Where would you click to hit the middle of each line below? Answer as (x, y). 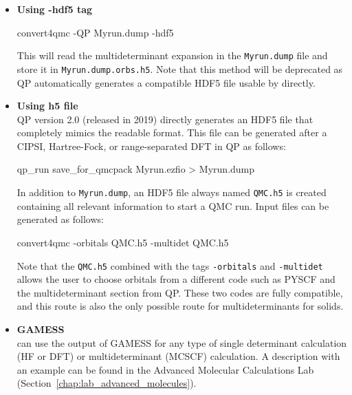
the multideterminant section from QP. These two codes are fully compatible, (180, 292)
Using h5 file (47, 106)
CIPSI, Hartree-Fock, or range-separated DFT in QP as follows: (151, 146)
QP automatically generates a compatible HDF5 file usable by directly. (166, 82)
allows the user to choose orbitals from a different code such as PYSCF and (176, 279)
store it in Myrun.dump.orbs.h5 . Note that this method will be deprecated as (180, 68)
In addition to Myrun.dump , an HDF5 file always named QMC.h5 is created (172, 192)
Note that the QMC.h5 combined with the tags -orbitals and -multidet (170, 265)
